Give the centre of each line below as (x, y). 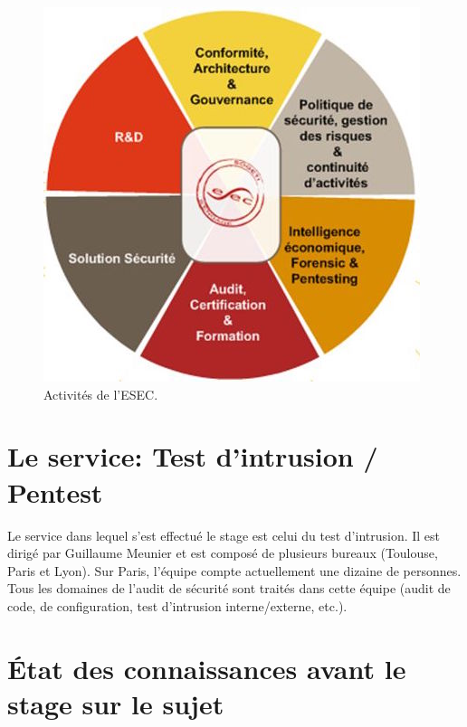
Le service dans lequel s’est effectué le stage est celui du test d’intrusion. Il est (224, 535)
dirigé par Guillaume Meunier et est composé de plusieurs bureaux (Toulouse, (223, 553)
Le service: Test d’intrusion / (193, 456)
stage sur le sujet (116, 703)
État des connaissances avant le (207, 668)
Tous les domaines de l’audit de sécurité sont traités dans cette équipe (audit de (229, 588)
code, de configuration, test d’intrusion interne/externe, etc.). (177, 605)
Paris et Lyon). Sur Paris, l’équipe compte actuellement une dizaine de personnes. (234, 570)
